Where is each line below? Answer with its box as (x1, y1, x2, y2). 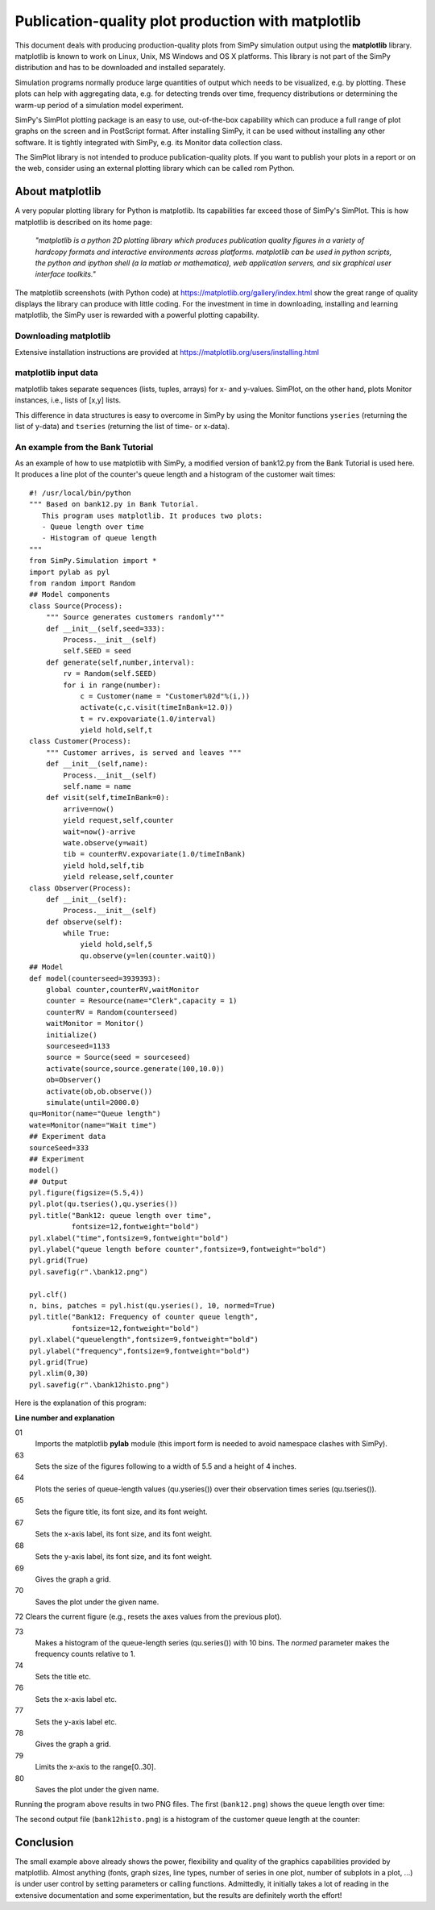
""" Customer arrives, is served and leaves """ (45, 748, 242, 757)
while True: (63, 928, 110, 938)
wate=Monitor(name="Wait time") (29, 1120, 157, 1129)
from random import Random (29, 578, 136, 588)
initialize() (45, 1030, 97, 1040)
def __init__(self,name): (45, 759, 149, 769)
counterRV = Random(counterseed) (45, 1007, 179, 1016)
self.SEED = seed (63, 646, 132, 656)
